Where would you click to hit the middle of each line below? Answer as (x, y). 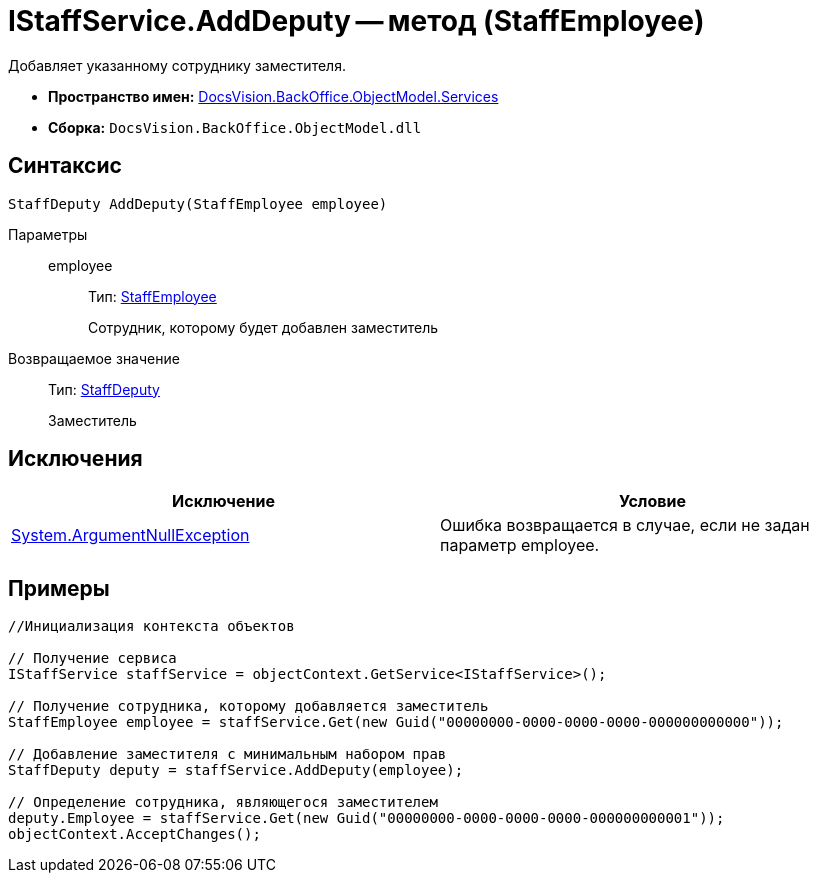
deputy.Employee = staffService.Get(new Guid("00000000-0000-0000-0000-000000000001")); (366, 818)
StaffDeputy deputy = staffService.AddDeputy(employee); (236, 770)
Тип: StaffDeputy (104, 389)
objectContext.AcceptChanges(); (134, 834)
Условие (652, 501)
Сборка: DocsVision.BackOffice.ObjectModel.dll (235, 127)
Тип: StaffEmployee (152, 296)
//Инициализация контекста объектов (151, 626)
